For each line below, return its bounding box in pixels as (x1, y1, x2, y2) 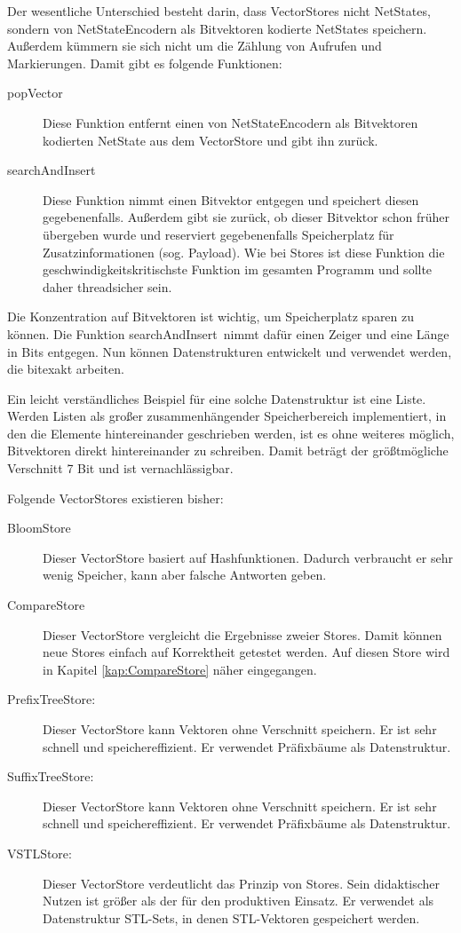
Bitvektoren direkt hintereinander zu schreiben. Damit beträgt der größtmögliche (7, 441, 449, 460)
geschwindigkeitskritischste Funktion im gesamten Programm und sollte (43, 260, 433, 279)
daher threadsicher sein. (43, 277, 172, 296)
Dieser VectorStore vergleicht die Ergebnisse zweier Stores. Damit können (43, 625, 442, 644)
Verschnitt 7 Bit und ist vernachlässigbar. (7, 459, 234, 478)
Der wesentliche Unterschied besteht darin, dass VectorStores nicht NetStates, (7, 2, 431, 20)
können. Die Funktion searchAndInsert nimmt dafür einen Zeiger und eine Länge (7, 324, 449, 343)
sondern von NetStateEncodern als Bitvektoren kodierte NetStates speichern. (7, 19, 427, 37)
